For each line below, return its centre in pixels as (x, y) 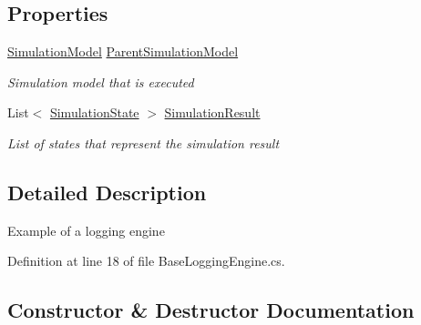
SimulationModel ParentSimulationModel (123, 51)
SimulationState (94, 112)
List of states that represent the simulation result (144, 142)
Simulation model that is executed (101, 81)
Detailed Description (107, 192)
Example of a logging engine (86, 230)
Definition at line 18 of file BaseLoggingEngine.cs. (146, 261)
